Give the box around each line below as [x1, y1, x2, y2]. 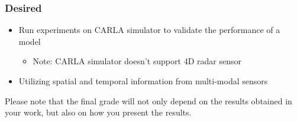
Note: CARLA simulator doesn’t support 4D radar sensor [33, 55, 241, 67]
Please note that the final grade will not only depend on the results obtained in [5, 94, 292, 107]
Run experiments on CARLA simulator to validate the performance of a [18, 24, 280, 36]
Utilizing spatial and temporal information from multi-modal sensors [18, 75, 268, 87]
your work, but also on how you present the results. [5, 106, 192, 118]
